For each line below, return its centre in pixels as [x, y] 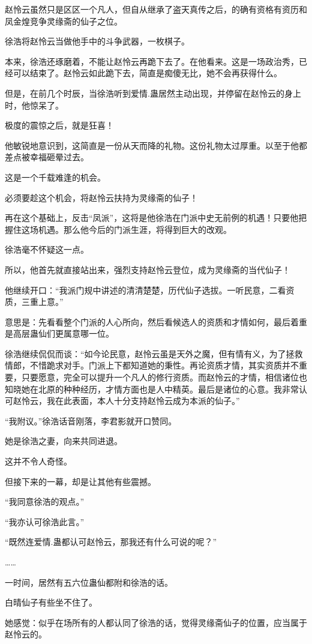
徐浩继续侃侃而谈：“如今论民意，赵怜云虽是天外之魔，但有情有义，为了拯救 [154, 353]
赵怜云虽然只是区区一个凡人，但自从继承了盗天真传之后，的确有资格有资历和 [156, 9]
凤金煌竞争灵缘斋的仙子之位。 [64, 21]
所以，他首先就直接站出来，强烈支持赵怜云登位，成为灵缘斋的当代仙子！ [148, 269]
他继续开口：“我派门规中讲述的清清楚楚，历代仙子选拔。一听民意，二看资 [150, 290]
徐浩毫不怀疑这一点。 [47, 249]
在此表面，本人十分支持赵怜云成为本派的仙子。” [147, 401]
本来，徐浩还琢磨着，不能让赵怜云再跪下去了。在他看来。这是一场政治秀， [152, 61]
